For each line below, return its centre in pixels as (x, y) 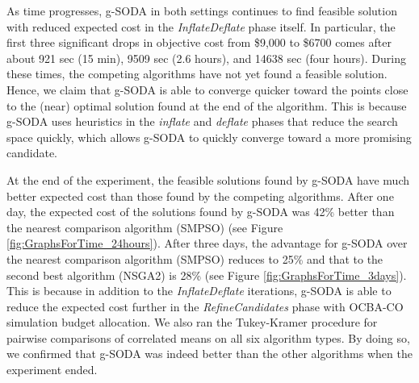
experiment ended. (52, 370)
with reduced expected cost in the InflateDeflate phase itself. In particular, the (201, 26)
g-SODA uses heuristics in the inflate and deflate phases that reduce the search (202, 121)
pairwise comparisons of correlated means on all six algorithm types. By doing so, (208, 337)
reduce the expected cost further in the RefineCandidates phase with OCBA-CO (205, 306)
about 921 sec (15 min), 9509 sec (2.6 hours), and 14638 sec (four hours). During (207, 58)
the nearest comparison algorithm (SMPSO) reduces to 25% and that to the (195, 258)
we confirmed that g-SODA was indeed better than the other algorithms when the (209, 354)
